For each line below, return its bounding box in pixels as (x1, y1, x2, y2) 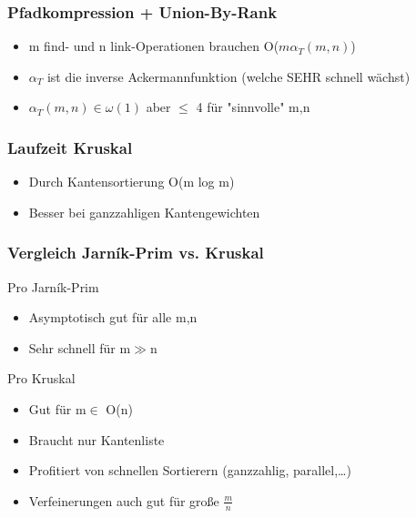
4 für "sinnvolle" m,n (196, 97, 310, 117)
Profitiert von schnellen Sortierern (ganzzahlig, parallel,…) (28, 461, 351, 480)
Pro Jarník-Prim (7, 277, 99, 296)
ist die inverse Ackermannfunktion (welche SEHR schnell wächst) (46, 66, 411, 86)
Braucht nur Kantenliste (28, 430, 165, 449)
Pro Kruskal (7, 369, 76, 388)
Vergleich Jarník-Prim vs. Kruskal (7, 241, 264, 264)
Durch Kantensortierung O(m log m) (28, 172, 235, 191)
